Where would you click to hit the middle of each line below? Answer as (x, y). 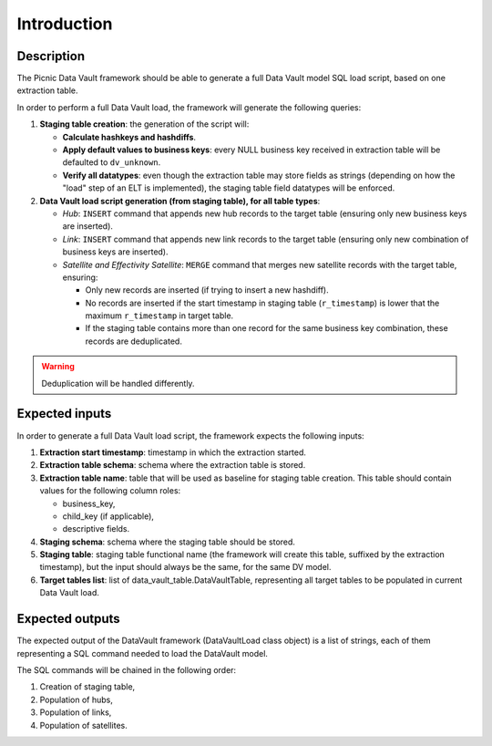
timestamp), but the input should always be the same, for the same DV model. (185, 567)
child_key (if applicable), (108, 516)
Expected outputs (68, 619)
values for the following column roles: (110, 491)
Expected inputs (64, 414)
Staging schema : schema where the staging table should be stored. (168, 542)
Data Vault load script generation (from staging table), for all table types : (180, 201)
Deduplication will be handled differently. (118, 383)
